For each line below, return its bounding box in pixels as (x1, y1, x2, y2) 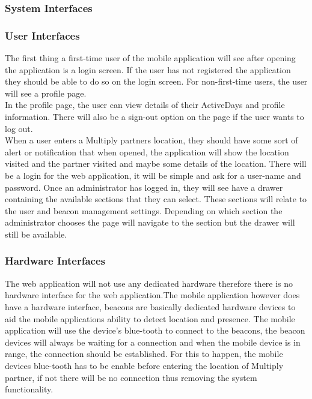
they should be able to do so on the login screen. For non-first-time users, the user (5, 75, 308, 88)
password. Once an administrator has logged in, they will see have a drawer (5, 181, 283, 193)
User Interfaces (5, 28, 80, 43)
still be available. (5, 227, 67, 240)
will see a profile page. (5, 86, 87, 99)
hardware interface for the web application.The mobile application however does (5, 289, 300, 301)
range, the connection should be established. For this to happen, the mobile (5, 347, 283, 360)
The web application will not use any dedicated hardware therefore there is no (5, 277, 293, 289)
